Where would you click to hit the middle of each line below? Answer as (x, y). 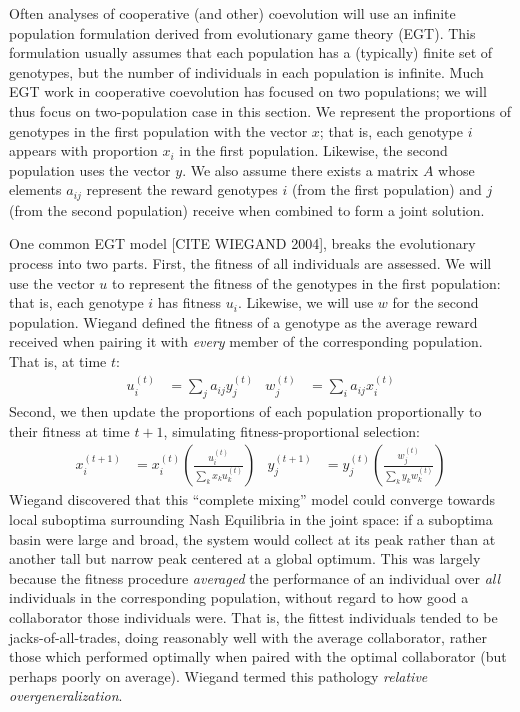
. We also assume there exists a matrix (300, 169)
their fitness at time (69, 430)
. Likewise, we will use (305, 302)
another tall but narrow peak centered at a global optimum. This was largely (245, 558)
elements (35, 189)
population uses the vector (90, 169)
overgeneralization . (66, 695)
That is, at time (58, 360)
